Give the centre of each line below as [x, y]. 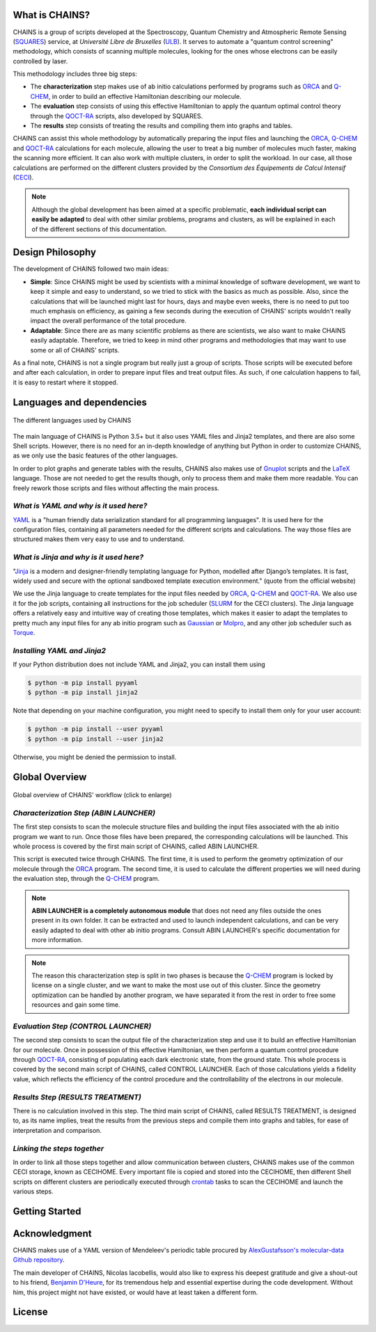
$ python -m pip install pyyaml [83, 683]
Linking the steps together [58, 1148]
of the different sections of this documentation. [99, 229]
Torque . [24, 632]
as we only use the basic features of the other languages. [95, 455]
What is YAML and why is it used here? [80, 506]
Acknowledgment [52, 1233]
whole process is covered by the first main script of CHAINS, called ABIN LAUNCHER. [136, 847]
